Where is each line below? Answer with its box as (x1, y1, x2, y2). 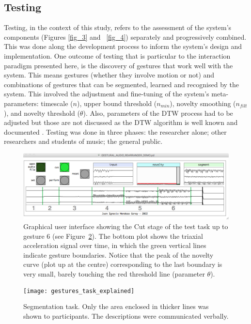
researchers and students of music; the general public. (4, 136, 163, 146)
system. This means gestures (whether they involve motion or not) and (4, 70, 215, 80)
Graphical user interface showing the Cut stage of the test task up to (23, 221, 228, 231)
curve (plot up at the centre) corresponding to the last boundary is (23, 259, 222, 269)
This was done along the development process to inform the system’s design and (4, 41, 242, 51)
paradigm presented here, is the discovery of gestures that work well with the (4, 60, 233, 70)
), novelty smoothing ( (170, 98, 236, 108)
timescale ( (41, 98, 73, 108)
